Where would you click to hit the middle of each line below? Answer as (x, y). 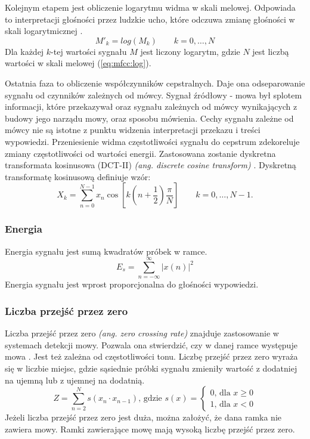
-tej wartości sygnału (89, 51)
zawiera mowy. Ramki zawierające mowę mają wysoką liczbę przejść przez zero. (150, 429)
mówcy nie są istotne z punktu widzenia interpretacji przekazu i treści (133, 130)
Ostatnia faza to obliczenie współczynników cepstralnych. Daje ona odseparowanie (155, 83)
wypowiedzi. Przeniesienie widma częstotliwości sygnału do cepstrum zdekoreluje (152, 141)
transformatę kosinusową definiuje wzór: (78, 176)
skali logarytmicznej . (44, 31)
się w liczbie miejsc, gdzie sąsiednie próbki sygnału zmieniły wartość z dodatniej (151, 368)
